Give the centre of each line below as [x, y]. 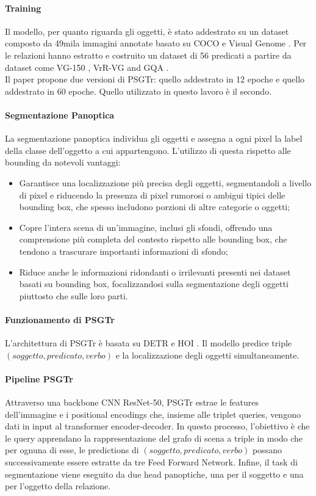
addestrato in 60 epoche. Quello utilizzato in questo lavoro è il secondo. [138, 91]
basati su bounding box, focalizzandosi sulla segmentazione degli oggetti [154, 284]
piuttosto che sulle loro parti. [74, 295]
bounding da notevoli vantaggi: [63, 162]
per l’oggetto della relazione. [58, 486]
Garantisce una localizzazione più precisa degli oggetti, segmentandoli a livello [165, 182]
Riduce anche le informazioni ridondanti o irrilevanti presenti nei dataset [155, 272]
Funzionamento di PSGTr [60, 319]
